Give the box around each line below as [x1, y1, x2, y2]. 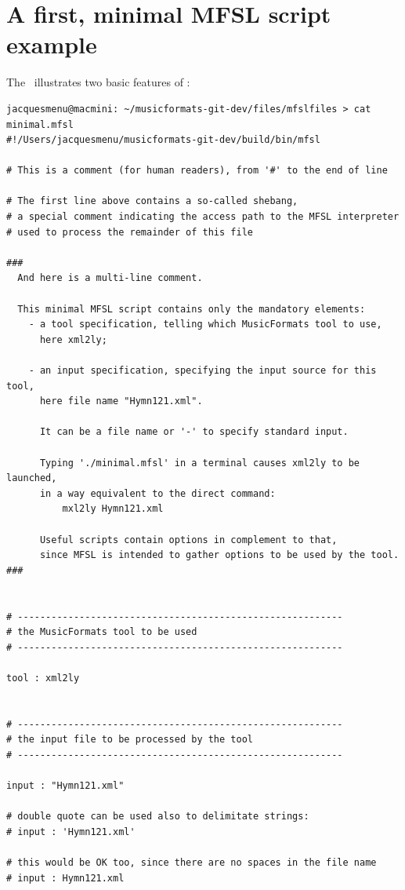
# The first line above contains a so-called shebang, [6, 195, 298, 207]
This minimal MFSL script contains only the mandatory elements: [17, 303, 366, 315]
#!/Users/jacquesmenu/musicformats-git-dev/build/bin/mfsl [6, 134, 320, 146]
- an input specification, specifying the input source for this [28, 365, 377, 376]
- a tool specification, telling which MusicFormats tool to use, [28, 319, 382, 330]
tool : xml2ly [6, 672, 80, 684]
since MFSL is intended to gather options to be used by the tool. [39, 549, 400, 561]
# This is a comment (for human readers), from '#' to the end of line [6, 165, 388, 177]
